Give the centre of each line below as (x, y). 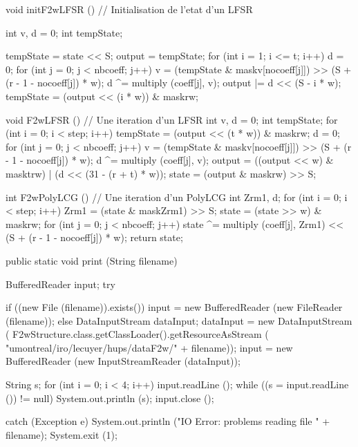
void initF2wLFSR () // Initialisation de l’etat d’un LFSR (129, 9)
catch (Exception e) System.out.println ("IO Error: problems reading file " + (168, 421)
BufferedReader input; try (60, 284)
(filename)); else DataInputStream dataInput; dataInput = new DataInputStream (179, 320)
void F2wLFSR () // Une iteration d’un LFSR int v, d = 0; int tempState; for (172, 119)
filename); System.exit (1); (62, 434)
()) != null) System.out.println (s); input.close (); (110, 398)
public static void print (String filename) (92, 260)
